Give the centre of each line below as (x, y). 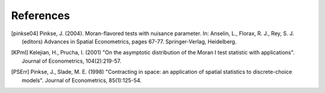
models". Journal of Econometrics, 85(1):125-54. (82, 80)
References (41, 15)
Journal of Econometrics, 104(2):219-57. (72, 61)
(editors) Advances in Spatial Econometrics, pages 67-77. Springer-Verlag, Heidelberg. (129, 41)
